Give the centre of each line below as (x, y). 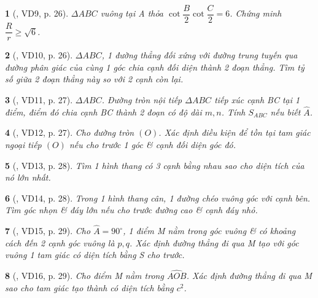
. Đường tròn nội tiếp (142, 99)
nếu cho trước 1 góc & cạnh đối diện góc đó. (152, 144)
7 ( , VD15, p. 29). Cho (48, 231)
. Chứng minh (256, 13)
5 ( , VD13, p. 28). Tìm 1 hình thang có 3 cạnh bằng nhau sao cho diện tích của (155, 165)
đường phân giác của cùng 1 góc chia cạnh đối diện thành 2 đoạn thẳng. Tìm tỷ (155, 67)
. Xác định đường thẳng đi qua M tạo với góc (214, 242)
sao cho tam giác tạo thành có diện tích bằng (89, 287)
